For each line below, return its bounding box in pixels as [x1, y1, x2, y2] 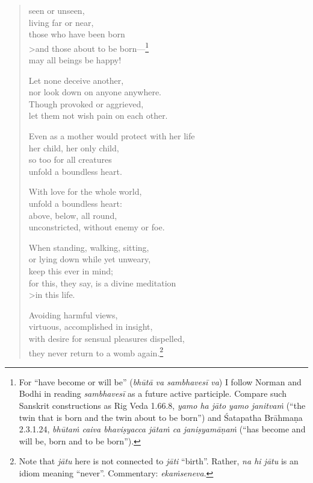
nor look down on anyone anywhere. [28, 86, 162, 98]
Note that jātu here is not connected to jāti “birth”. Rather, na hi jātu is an [19, 455, 299, 467]
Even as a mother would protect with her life [28, 130, 195, 142]
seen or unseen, [28, 4, 85, 16]
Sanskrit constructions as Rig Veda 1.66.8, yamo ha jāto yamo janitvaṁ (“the [19, 399, 306, 411]
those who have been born [28, 28, 125, 40]
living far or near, [28, 16, 94, 28]
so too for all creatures [28, 153, 112, 166]
